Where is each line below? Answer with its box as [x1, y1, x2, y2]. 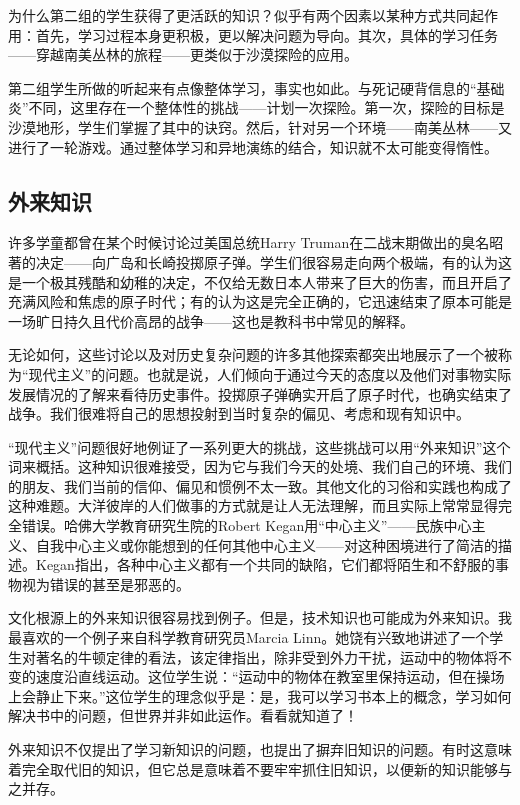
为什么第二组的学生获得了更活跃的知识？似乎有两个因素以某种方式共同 [8, 5, 470, 25]
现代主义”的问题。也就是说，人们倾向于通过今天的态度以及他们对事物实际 [28, 363, 512, 384]
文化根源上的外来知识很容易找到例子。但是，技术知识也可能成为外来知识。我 [8, 607, 512, 628]
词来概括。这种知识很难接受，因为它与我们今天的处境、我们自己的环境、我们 [8, 456, 512, 477]
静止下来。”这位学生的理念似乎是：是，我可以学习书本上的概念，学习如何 [35, 685, 512, 706]
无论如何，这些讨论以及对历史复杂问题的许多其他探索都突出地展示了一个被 [8, 344, 498, 365]
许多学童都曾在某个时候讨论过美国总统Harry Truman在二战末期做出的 [8, 232, 462, 253]
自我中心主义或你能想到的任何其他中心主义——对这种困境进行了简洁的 [35, 534, 498, 555]
